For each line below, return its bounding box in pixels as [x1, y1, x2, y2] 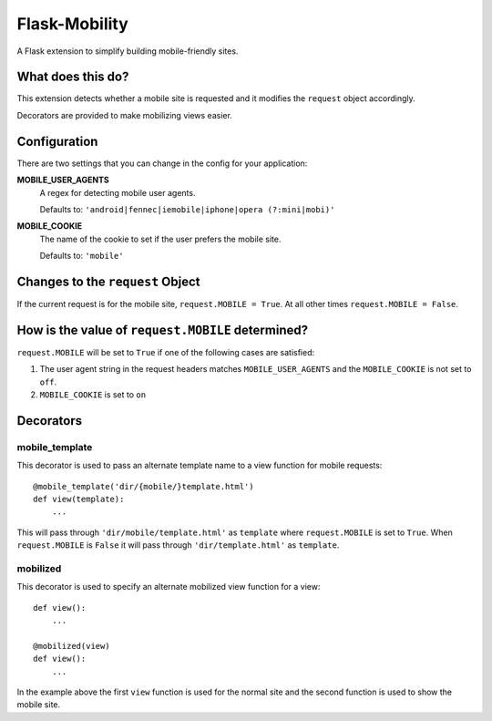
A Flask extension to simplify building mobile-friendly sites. [16, 46, 239, 57]
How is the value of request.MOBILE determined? [16, 322, 309, 337]
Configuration [16, 133, 98, 149]
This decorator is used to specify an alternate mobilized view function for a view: [16, 582, 321, 592]
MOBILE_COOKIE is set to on [39, 389, 146, 400]
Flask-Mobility [16, 14, 129, 34]
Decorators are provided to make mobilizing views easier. [16, 109, 232, 120]
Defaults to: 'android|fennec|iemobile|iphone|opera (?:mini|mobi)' [39, 203, 335, 214]
